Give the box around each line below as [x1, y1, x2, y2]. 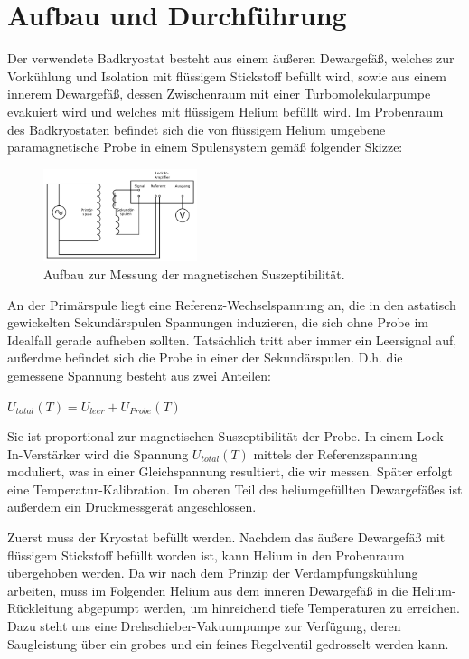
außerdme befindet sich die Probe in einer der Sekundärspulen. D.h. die [7, 348, 403, 367]
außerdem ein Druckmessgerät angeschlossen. [7, 497, 257, 516]
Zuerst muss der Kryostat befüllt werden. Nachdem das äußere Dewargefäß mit [7, 528, 446, 547]
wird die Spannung [84, 444, 189, 463]
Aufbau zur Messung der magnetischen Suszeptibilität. [43, 264, 345, 283]
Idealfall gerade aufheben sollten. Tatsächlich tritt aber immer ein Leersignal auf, [7, 330, 457, 349]
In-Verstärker [7, 444, 80, 463]
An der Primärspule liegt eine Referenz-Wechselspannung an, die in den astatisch [7, 295, 456, 314]
